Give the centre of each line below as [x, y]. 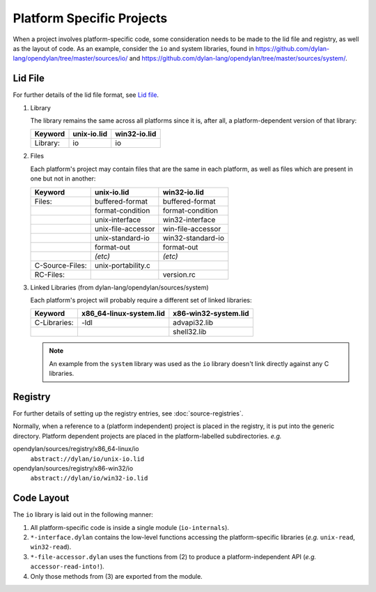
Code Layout [41, 498]
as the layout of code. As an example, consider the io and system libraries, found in [133, 48]
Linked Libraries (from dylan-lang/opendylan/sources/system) [119, 287]
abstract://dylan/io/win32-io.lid [89, 478]
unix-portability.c [123, 265]
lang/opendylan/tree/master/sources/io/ [70, 59]
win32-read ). [51, 547]
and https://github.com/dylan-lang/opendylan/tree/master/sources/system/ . [238, 59]
